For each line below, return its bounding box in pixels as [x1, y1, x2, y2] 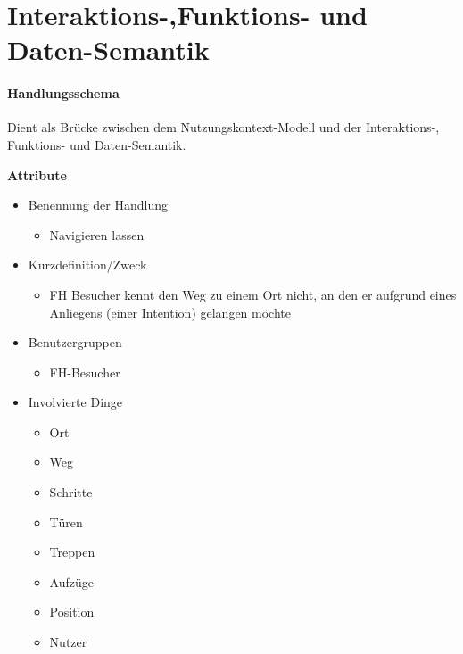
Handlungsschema [7, 84, 120, 103]
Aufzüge [49, 572, 94, 591]
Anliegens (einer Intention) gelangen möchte [49, 302, 291, 321]
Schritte [49, 483, 93, 501]
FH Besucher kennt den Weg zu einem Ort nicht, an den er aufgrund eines [49, 285, 457, 303]
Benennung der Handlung [28, 195, 169, 214]
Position [49, 602, 95, 621]
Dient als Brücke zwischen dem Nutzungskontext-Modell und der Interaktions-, [7, 118, 440, 137]
